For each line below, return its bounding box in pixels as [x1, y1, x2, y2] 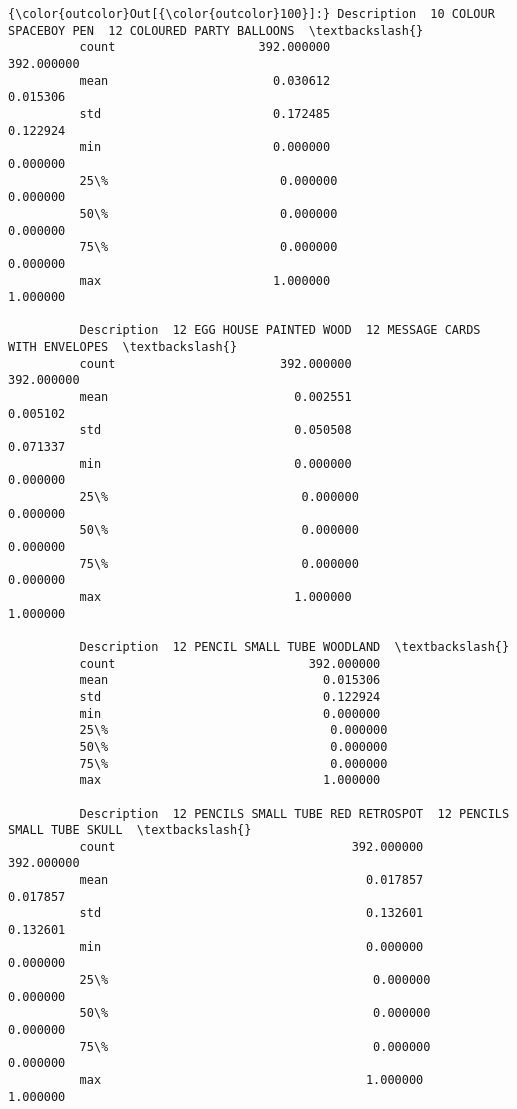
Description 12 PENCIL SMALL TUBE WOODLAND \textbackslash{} [79, 639, 510, 654]
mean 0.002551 [79, 390, 352, 405]
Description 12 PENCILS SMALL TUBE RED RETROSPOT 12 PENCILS [79, 806, 510, 821]
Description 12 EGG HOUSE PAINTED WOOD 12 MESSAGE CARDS [79, 323, 481, 338]
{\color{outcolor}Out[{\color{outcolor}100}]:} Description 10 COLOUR [8, 7, 495, 21]
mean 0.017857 [79, 873, 424, 888]
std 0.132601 [79, 906, 424, 921]
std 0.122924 [79, 689, 381, 704]
